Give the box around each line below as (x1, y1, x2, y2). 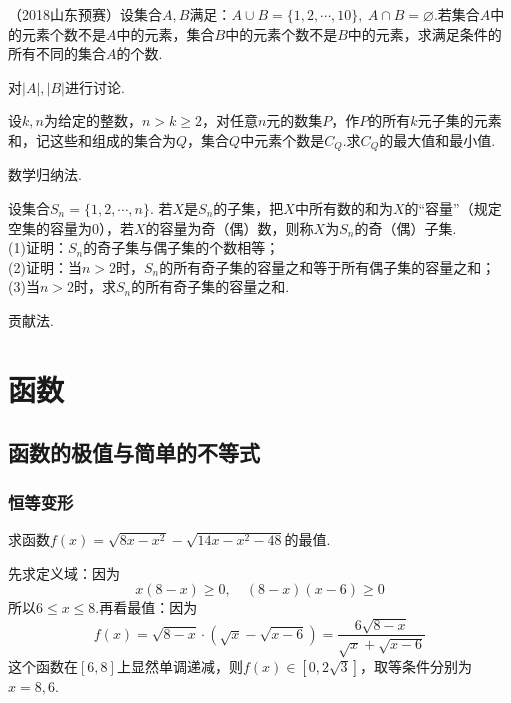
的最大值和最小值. (379, 129, 496, 150)
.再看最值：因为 (95, 597, 198, 618)
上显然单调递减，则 (116, 655, 243, 676)
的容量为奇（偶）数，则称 (145, 217, 314, 238)
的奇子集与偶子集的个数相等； (83, 237, 280, 258)
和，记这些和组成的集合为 (8, 129, 176, 150)
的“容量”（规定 (404, 198, 502, 219)
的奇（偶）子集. (354, 217, 457, 238)
